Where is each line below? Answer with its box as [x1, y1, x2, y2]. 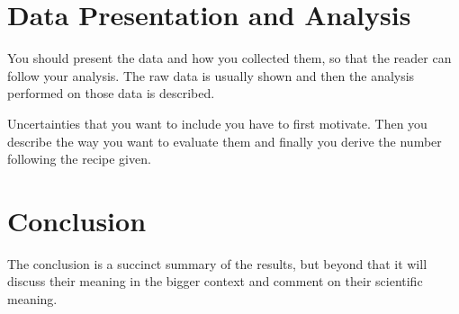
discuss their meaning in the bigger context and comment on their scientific [7, 272, 423, 291]
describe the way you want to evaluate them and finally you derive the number [7, 131, 442, 150]
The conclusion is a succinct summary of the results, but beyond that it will [7, 254, 427, 273]
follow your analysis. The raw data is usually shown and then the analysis [7, 66, 415, 85]
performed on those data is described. [7, 84, 215, 103]
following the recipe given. [7, 149, 151, 168]
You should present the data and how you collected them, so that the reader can [7, 49, 452, 67]
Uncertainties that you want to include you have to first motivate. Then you [7, 113, 427, 132]
